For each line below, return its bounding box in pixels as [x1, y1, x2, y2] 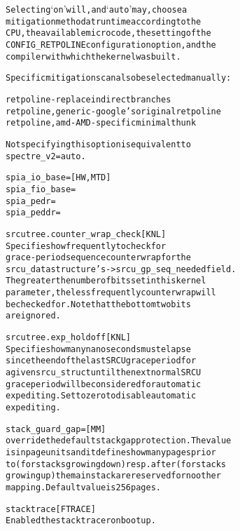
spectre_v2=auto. [6, 151, 86, 161]
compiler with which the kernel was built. [6, 51, 181, 62]
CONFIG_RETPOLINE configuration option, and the [6, 39, 216, 50]
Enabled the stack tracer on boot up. [6, 516, 156, 526]
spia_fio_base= [6, 184, 76, 194]
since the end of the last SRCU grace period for [6, 356, 197, 366]
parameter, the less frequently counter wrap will [6, 288, 216, 298]
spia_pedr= [6, 196, 56, 206]
